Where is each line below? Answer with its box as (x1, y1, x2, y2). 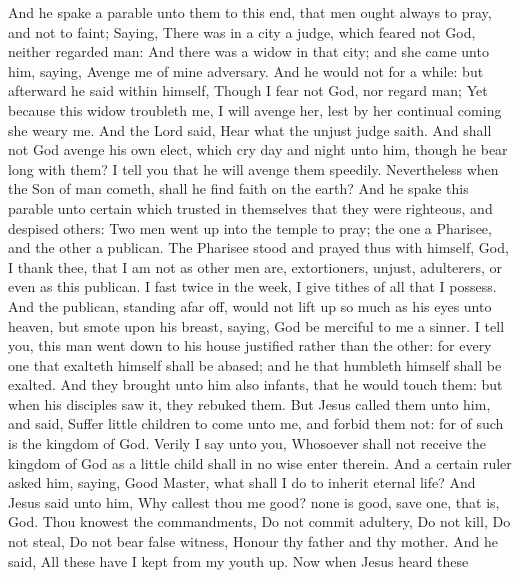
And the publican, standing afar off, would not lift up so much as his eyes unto (8, 295, 492, 316)
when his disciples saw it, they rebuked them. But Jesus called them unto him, (8, 393, 491, 414)
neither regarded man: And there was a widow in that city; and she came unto (8, 41, 489, 62)
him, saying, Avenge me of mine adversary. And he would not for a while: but (8, 60, 484, 81)
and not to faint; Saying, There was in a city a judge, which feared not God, (8, 21, 476, 42)
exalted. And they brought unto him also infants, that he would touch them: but (8, 374, 503, 395)
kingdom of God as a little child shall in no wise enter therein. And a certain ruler (8, 452, 512, 473)
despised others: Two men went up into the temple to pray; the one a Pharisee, (8, 217, 492, 238)
